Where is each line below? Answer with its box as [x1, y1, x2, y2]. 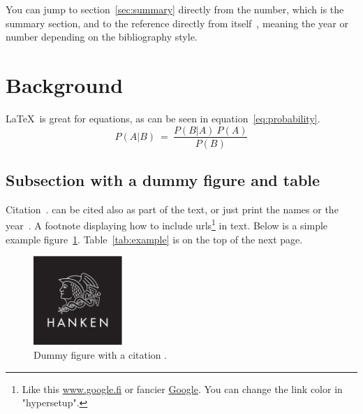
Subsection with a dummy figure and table [6, 169, 320, 190]
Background [6, 70, 124, 99]
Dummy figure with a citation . [34, 347, 168, 362]
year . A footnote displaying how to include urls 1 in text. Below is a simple [6, 216, 328, 233]
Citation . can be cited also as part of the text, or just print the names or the [6, 201, 339, 216]
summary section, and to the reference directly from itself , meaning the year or [6, 15, 348, 30]
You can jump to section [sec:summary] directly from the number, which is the [6, 2, 344, 16]
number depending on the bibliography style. [6, 29, 198, 44]
